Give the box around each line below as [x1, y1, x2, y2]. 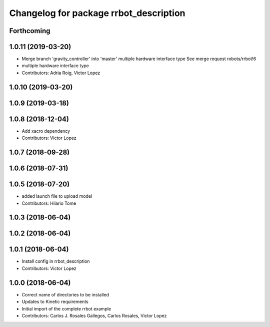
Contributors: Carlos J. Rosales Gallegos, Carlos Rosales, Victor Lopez [21, 312, 167, 318]
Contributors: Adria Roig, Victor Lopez [21, 70, 100, 76]
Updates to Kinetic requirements [21, 298, 88, 305]
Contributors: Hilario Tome [21, 200, 76, 206]
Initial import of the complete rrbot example [21, 305, 111, 311]
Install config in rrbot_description [21, 258, 90, 264]
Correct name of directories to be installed [21, 291, 109, 297]
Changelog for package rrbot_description [9, 8, 185, 19]
